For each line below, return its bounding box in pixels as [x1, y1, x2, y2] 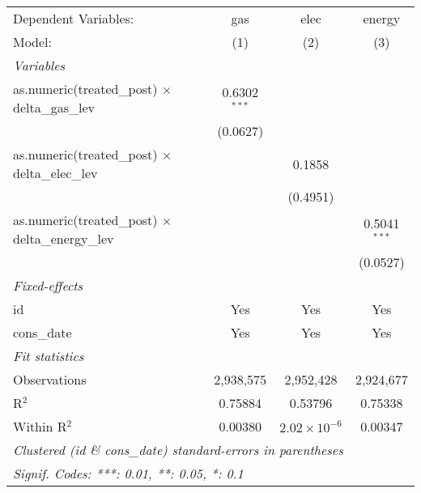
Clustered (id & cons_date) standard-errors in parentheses [13, 440, 343, 459]
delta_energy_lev [13, 229, 114, 248]
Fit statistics [13, 346, 84, 365]
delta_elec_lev [13, 164, 98, 182]
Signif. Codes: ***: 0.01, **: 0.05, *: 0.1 [13, 464, 244, 482]
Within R [13, 417, 67, 436]
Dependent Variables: [13, 9, 134, 28]
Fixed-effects [13, 276, 83, 295]
